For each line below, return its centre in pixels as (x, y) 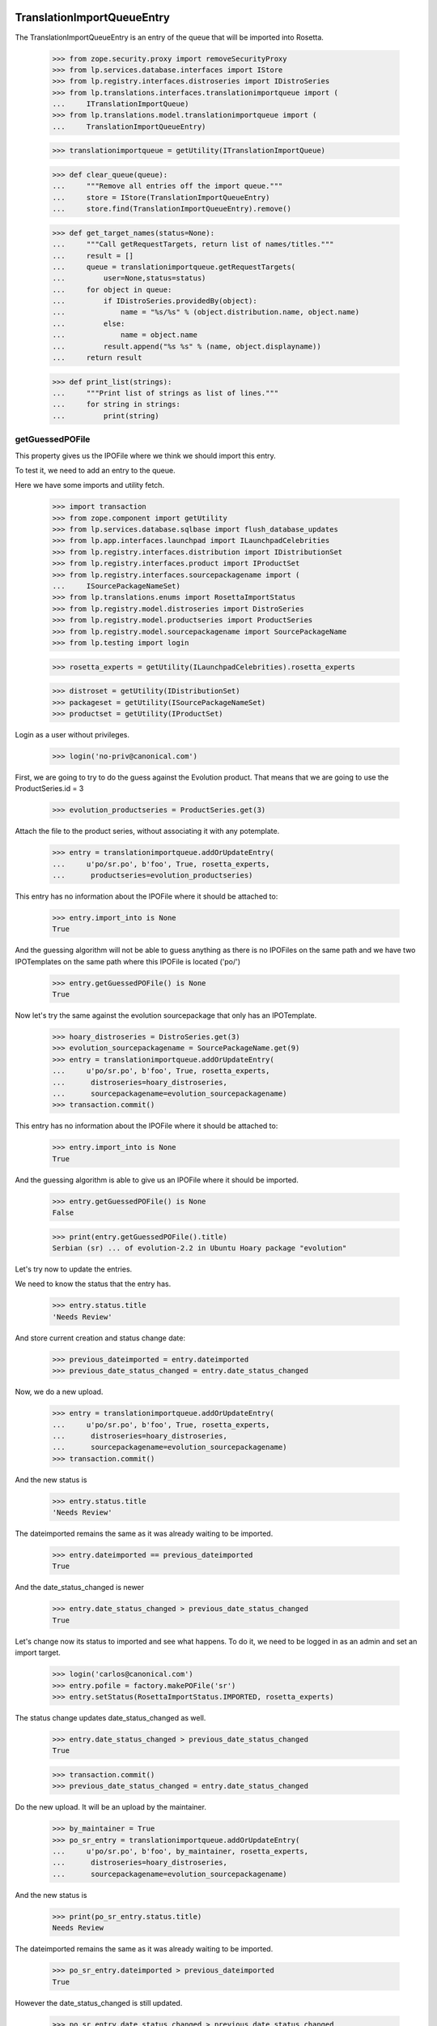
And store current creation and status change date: (100, 1338)
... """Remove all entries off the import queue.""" (168, 186)
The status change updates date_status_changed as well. (110, 1717)
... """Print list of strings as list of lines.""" (165, 393)
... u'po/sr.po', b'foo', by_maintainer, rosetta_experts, (180, 1851)
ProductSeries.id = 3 (49, 789)
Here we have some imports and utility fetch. (90, 485)
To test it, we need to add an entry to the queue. (95, 470)
